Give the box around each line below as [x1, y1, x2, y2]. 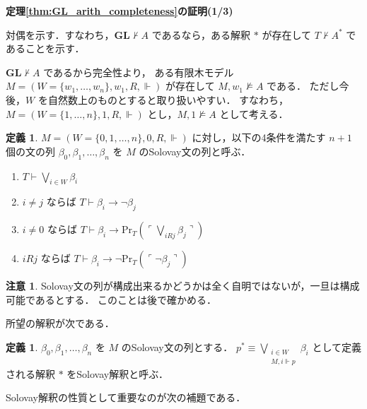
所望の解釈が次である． [6, 316, 115, 331]
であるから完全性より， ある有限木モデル [43, 64, 234, 79]
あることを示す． [6, 41, 85, 56]
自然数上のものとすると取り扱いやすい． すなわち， [47, 92, 289, 107]
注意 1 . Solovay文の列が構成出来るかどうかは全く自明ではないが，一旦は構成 [6, 278, 360, 293]
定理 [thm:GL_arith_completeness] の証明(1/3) [6, 4, 233, 18]
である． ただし [267, 78, 339, 93]
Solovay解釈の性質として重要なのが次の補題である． [6, 390, 246, 405]
